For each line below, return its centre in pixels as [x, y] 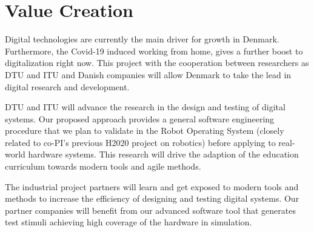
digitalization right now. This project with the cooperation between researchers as [157, 63]
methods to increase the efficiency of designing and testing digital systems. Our [152, 198]
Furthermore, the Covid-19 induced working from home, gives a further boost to [154, 51]
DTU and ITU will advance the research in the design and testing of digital [145, 107]
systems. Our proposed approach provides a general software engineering [140, 118]
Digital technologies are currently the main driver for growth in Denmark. [142, 39]
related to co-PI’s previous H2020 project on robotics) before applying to [140, 142]
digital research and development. [67, 86]
